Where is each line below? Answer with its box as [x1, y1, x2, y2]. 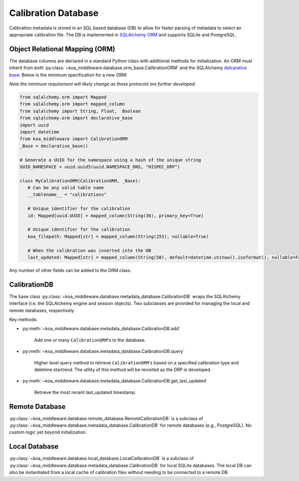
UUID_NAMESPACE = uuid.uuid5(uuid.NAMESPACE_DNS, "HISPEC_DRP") [19, 164, 180, 169]
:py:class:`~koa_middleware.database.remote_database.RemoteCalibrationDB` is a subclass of [9, 415, 203, 421]
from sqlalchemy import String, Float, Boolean [19, 108, 141, 114]
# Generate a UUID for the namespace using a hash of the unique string [19, 157, 201, 163]
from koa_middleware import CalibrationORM [19, 136, 128, 142]
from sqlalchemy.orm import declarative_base [19, 115, 133, 121]
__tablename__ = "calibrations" [27, 192, 107, 198]
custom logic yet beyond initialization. [9, 429, 87, 435]
